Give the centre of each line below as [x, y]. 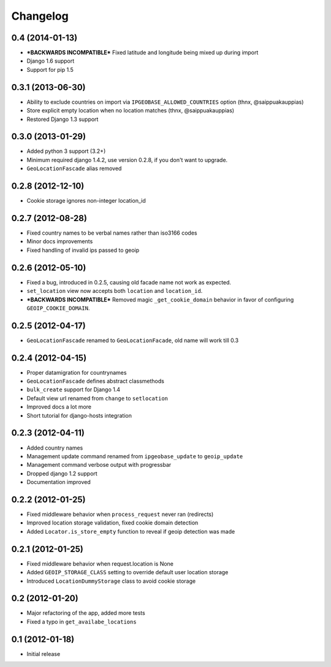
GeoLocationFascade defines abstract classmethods [96, 381]
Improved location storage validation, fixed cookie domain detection [112, 523]
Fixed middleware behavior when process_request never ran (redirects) [120, 514]
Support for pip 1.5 [50, 69]
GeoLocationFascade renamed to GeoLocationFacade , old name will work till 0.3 [133, 340]
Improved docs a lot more [59, 407]
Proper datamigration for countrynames [77, 372]
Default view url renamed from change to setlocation [97, 398]
